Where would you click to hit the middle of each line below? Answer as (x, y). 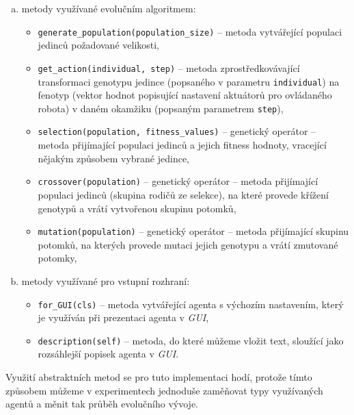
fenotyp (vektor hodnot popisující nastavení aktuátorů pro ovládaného (185, 95)
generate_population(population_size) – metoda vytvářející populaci (190, 31)
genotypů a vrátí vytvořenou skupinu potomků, (137, 208)
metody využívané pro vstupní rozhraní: (106, 280)
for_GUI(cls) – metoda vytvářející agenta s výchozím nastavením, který (191, 304)
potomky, (57, 258)
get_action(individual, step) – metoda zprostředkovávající (169, 67)
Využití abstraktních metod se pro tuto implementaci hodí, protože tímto (159, 377)
